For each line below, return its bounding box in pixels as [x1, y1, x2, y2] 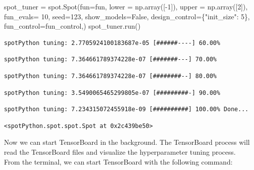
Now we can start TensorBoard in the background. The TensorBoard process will [4, 137, 250, 147]
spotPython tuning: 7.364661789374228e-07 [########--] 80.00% [4, 72, 217, 80]
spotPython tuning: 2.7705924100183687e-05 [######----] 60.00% [4, 39, 220, 46]
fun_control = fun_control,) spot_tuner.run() [4, 21, 141, 31]
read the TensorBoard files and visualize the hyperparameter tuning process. [4, 146, 236, 157]
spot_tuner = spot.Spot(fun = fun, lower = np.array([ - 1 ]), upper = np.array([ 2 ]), [4, 1, 248, 11]
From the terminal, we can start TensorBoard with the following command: [4, 156, 233, 167]
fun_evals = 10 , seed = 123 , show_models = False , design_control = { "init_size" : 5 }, [4, 11, 250, 21]
